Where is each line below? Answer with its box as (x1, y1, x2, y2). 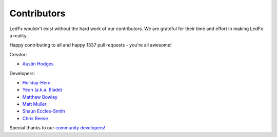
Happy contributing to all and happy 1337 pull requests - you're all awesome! (9, 42, 172, 48)
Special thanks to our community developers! (9, 125, 105, 131)
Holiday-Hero (22, 79, 51, 85)
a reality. (9, 32, 28, 38)
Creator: (9, 51, 27, 57)
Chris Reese (22, 115, 48, 121)
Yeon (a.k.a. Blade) (22, 87, 63, 93)
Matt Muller (22, 101, 47, 107)
